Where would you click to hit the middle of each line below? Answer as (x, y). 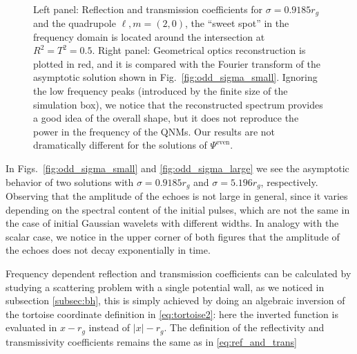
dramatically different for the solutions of (120, 145)
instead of (109, 327)
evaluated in (31, 327)
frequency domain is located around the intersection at (149, 36)
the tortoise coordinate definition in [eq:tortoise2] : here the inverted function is (172, 314)
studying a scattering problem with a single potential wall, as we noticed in (165, 287)
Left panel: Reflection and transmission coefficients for (148, 9)
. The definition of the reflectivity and (244, 327)
